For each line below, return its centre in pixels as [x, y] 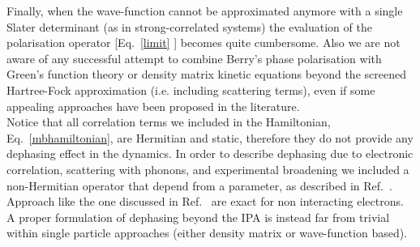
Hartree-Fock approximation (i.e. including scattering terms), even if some [191, 89]
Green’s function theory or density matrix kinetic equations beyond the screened [206, 74]
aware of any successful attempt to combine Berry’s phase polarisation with [194, 58]
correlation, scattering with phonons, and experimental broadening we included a [208, 169]
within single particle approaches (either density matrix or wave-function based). [207, 233]
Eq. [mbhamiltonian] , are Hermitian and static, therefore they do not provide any [210, 137]
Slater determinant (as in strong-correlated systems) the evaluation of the [189, 26]
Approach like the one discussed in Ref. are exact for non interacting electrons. [205, 201]
